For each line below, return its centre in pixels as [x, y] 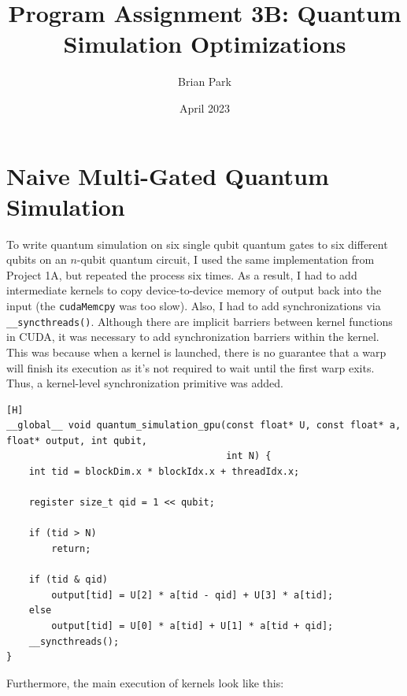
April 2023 [205, 107]
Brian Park [205, 81]
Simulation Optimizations [205, 44]
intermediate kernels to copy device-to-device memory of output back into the [194, 290]
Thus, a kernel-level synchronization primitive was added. [145, 383]
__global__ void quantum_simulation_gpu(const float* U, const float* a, [204, 426]
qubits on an [37, 259]
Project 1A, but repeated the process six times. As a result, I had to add [182, 274]
